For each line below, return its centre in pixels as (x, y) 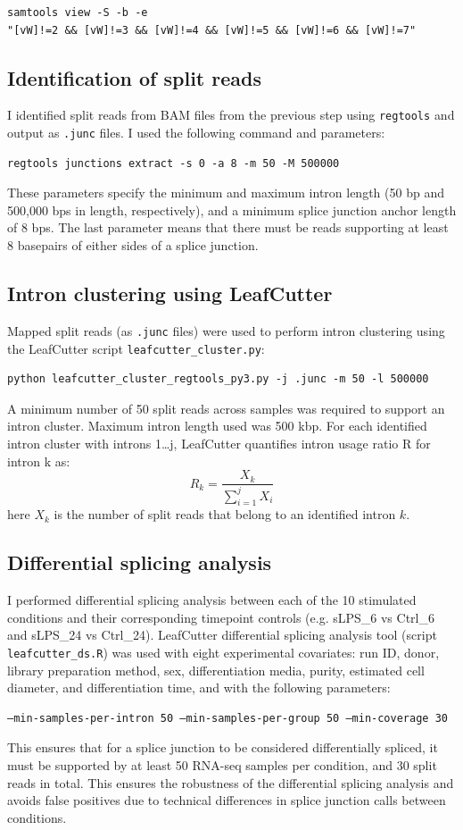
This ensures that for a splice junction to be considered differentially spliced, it (223, 747)
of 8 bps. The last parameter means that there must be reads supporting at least (228, 227)
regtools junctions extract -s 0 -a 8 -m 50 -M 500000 (174, 163)
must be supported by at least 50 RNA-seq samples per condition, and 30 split (222, 764)
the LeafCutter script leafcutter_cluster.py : (136, 348)
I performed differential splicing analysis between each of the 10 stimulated (212, 600)
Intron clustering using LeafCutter (170, 293)
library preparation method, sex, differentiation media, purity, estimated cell (216, 670)
